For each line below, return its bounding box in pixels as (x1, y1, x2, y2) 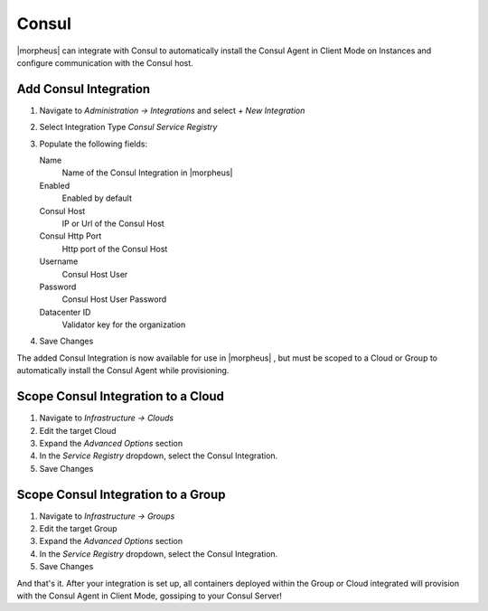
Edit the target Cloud (39, 425, 117, 436)
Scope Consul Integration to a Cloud (16, 389, 225, 404)
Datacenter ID (39, 306, 91, 317)
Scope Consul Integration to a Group (16, 486, 226, 502)
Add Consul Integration (16, 81, 151, 97)
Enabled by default (61, 193, 133, 203)
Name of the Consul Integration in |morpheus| (61, 167, 233, 178)
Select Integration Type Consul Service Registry (39, 122, 218, 133)
